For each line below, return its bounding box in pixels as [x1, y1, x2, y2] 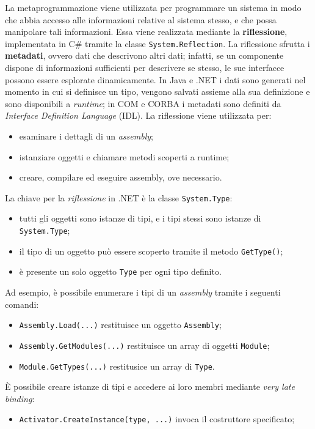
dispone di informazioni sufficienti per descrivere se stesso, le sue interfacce [5, 61, 284, 74]
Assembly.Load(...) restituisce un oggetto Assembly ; [19, 318, 222, 331]
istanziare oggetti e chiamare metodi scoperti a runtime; [19, 150, 230, 163]
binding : [5, 392, 35, 405]
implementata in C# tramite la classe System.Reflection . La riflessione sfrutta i [5, 37, 310, 50]
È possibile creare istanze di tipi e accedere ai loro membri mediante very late [5, 380, 295, 393]
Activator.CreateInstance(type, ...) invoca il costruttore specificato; [19, 412, 295, 425]
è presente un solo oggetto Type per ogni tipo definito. [19, 265, 222, 278]
